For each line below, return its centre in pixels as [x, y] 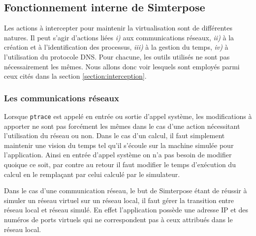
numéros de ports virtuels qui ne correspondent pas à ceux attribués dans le [118, 219]
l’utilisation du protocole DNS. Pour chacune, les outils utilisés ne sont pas [117, 56]
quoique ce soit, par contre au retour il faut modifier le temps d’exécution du [120, 164]
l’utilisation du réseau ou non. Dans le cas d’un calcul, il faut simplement [114, 135]
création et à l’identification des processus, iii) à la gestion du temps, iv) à [116, 47]
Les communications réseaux [62, 98]
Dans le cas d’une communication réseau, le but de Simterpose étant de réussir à [126, 191]
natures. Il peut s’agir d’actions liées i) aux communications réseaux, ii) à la [119, 37]
